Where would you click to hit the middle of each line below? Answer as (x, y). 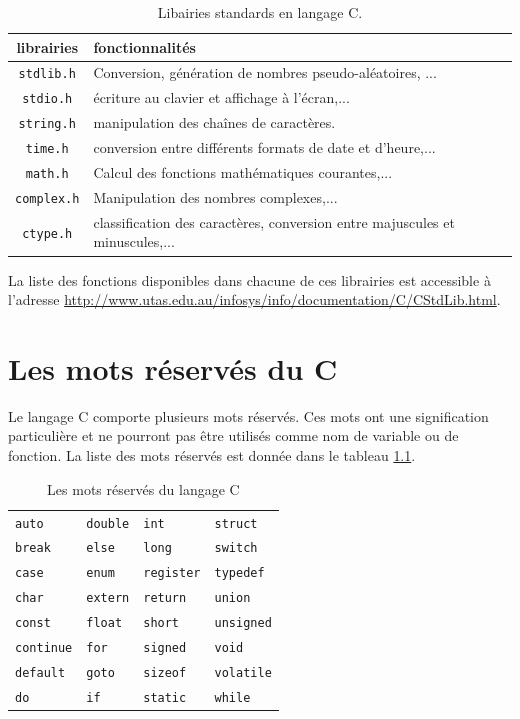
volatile (243, 672)
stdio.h (47, 99)
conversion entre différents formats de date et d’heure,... (264, 147)
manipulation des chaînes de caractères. (214, 122)
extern (108, 598)
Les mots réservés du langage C (143, 488)
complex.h (47, 198)
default (40, 672)
